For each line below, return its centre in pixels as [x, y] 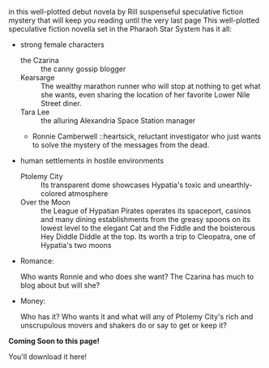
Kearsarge [37, 77]
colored [53, 193]
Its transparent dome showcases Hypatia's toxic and [128, 185]
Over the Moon [45, 202]
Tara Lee [35, 112]
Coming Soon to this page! [54, 341]
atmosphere [88, 193]
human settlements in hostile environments [92, 160]
